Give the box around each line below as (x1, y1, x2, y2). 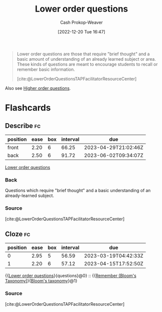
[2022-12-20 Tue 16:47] (57, 29, 106, 34)
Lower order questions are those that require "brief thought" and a (16, 51, 150, 57)
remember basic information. (16, 66, 75, 72)
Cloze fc (5, 230, 31, 238)
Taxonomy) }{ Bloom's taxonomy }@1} (5, 278, 78, 284)
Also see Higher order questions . (5, 85, 71, 91)
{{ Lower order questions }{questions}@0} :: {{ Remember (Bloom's (5, 273, 137, 279)
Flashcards (5, 102, 51, 114)
